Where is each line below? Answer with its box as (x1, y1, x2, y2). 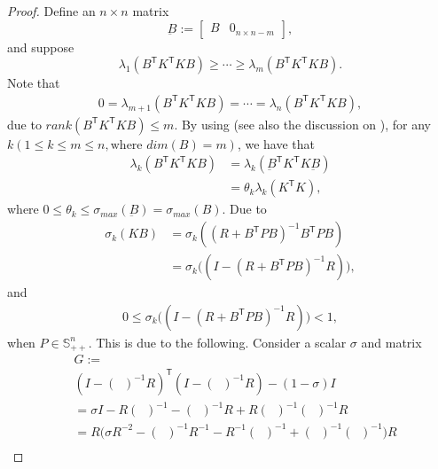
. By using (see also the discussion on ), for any (174, 114, 432, 133)
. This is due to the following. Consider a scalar (88, 332, 347, 351)
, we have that (237, 134, 315, 152)
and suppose (7, 37, 74, 56)
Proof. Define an (7, 2, 96, 20)
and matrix (361, 332, 422, 351)
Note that (7, 74, 60, 92)
